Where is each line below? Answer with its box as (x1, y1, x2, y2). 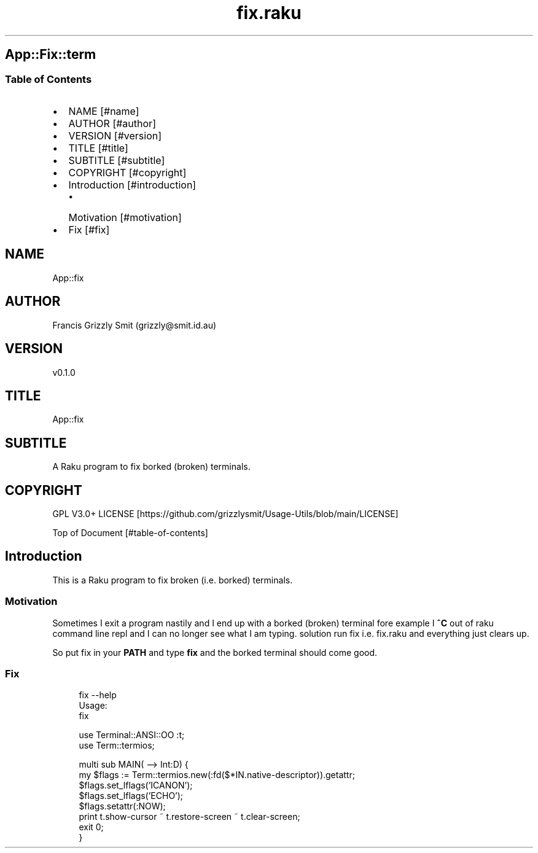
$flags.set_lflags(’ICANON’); (79, 780, 193, 791)
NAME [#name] (68, 104, 139, 117)
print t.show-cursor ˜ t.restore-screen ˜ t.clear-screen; (79, 811, 300, 822)
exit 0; (79, 822, 104, 833)
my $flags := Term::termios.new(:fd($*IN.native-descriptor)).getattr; (79, 769, 355, 781)
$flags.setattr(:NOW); (79, 801, 166, 812)
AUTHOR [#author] (68, 117, 156, 130)
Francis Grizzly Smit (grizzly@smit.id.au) (52, 319, 217, 330)
